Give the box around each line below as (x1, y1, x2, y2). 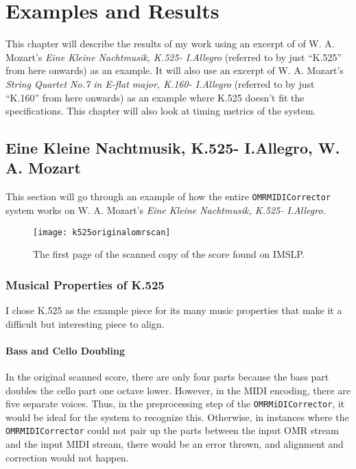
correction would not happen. (5, 450, 129, 464)
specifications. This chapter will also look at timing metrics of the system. (5, 104, 316, 118)
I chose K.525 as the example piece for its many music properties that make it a (5, 303, 342, 317)
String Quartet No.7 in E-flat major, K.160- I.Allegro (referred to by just (5, 76, 315, 91)
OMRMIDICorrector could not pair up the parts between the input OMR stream (5, 423, 340, 437)
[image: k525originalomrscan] (33, 227, 171, 237)
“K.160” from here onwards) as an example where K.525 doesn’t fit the (5, 90, 305, 104)
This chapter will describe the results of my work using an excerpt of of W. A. (5, 36, 335, 51)
